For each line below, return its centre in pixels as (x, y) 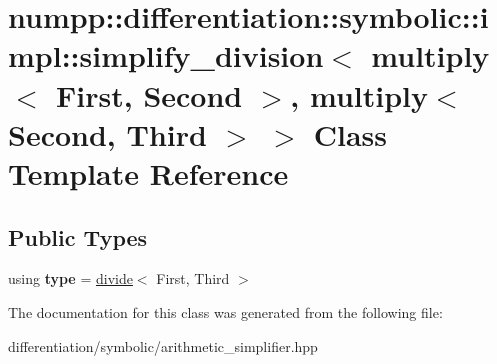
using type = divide (70, 278)
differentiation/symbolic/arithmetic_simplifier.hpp (163, 345)
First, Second (149, 94)
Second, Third (107, 133)
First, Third (193, 278)
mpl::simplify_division (166, 55)
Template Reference (148, 172)
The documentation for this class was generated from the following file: (225, 311)
